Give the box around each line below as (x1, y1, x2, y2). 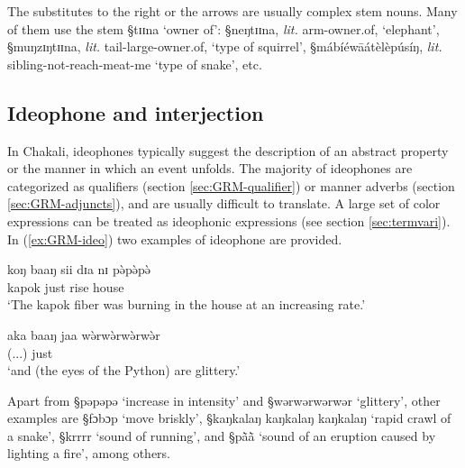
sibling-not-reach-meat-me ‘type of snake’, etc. (7, 54, 262, 73)
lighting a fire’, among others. (7, 444, 171, 463)
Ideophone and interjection (7, 98, 264, 126)
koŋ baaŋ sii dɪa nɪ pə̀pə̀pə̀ (7, 260, 150, 279)
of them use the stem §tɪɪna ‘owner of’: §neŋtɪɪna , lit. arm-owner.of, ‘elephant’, (7, 19, 440, 38)
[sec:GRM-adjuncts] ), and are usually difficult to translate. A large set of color (7, 194, 441, 213)
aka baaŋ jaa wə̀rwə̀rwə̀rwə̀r (7, 325, 160, 344)
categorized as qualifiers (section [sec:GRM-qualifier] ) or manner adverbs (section (7, 176, 455, 195)
